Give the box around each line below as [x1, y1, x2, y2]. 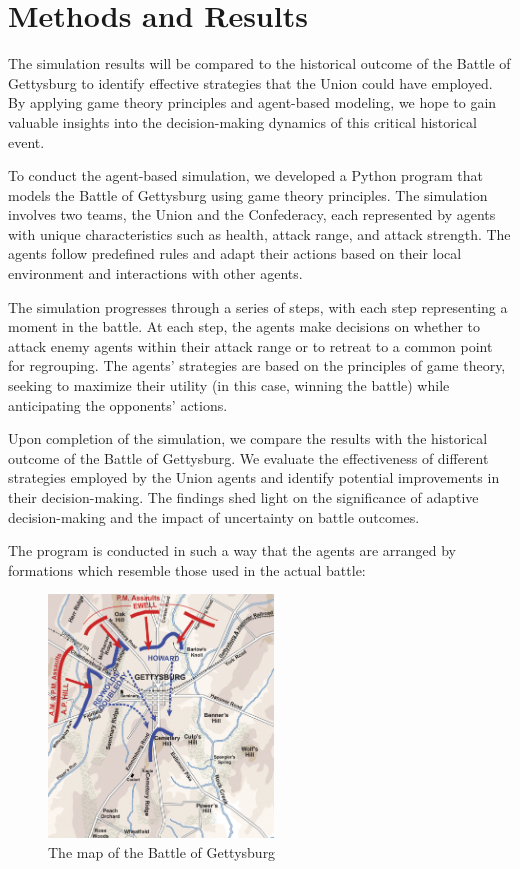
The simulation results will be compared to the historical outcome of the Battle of [8, 53, 511, 74]
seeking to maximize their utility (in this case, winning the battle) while [8, 375, 450, 396]
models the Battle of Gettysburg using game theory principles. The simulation [8, 184, 488, 205]
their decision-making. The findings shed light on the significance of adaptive [8, 487, 479, 507]
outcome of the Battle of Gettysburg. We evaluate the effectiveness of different [8, 447, 489, 468]
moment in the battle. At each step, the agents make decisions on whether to [8, 316, 480, 337]
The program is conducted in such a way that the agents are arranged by [8, 540, 457, 561]
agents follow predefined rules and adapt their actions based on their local [8, 243, 462, 264]
